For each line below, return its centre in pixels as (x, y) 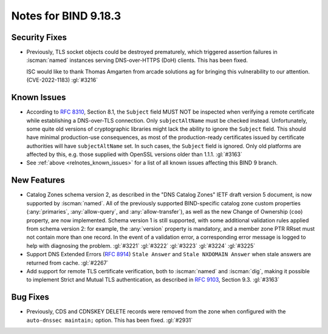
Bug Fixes (30, 297)
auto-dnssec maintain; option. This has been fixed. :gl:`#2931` (110, 320)
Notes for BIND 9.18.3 (66, 16)
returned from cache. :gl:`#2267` (67, 263)
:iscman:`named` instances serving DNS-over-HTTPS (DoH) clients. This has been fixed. (137, 60)
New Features (38, 180)
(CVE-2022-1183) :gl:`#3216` (62, 80)
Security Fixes (39, 37)
